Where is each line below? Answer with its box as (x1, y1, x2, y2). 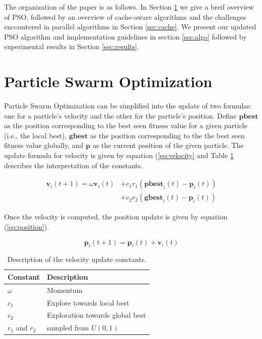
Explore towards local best (47, 297, 129, 308)
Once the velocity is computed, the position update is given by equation (4, 211, 228, 222)
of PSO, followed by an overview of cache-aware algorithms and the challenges (4, 11, 246, 22)
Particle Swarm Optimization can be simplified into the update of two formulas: (4, 100, 252, 111)
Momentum (47, 284, 82, 295)
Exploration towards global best (47, 310, 146, 320)
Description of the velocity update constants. (7, 254, 147, 265)
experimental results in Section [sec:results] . (4, 41, 139, 52)
